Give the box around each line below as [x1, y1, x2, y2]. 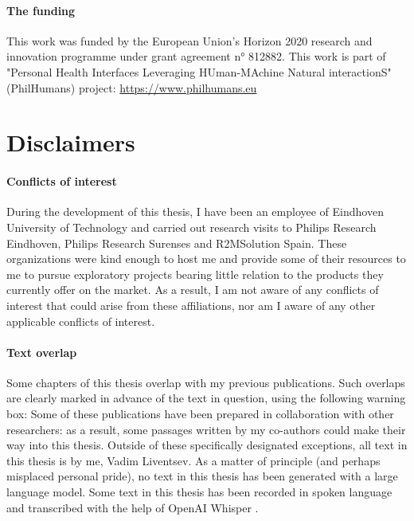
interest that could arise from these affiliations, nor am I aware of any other [6, 296, 376, 313]
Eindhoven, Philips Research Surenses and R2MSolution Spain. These [6, 234, 347, 251]
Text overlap [6, 343, 77, 360]
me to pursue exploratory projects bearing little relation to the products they [6, 265, 384, 282]
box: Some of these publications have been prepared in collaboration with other [6, 405, 394, 422]
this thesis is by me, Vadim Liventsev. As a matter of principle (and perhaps [6, 452, 381, 468]
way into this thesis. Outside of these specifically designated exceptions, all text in [6, 437, 408, 453]
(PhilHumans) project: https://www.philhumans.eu [6, 79, 257, 96]
